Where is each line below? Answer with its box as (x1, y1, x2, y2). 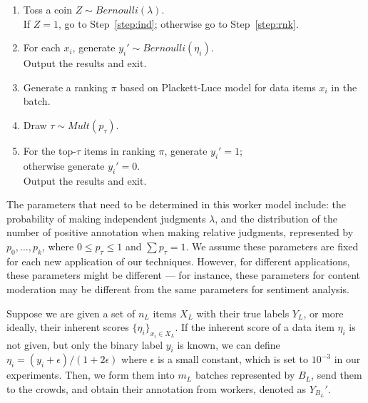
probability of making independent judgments (6, 210, 206, 225)
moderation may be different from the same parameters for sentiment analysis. (6, 281, 349, 296)
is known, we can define (177, 337, 280, 352)
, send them (311, 367, 362, 382)
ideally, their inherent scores (6, 320, 129, 335)
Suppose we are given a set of (6, 305, 136, 320)
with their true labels (196, 305, 290, 320)
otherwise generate (23, 158, 105, 173)
